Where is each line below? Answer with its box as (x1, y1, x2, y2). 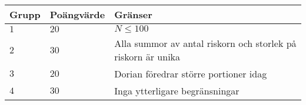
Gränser (114, 8, 152, 21)
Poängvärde (49, 8, 105, 21)
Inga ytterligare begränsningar (114, 84, 240, 97)
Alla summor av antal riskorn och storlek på (114, 36, 297, 50)
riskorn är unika (114, 50, 181, 63)
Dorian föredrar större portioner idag (114, 67, 267, 80)
